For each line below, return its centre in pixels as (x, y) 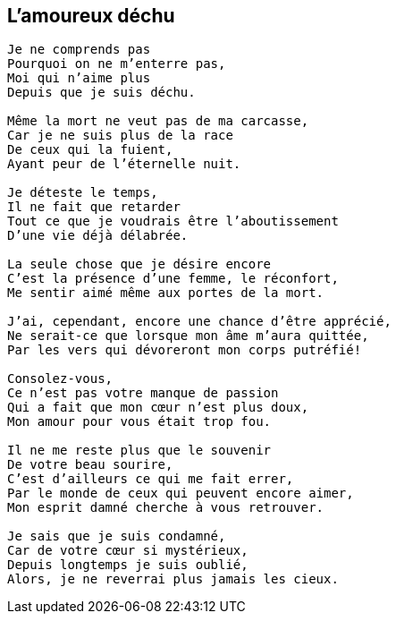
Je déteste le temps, (83, 193)
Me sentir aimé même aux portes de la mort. (166, 293)
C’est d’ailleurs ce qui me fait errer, (151, 479)
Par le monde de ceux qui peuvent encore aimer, (181, 493)
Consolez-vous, (60, 379)
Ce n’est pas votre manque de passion (143, 393)
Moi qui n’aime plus (79, 78)
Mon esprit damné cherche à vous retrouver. (166, 508)
